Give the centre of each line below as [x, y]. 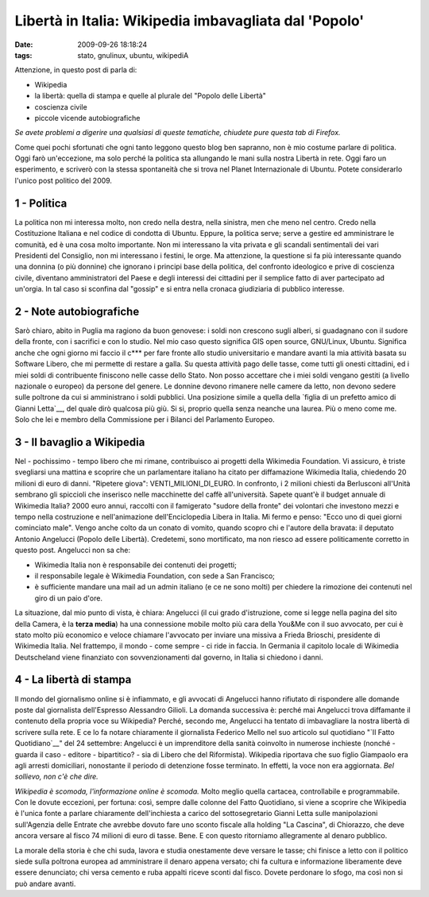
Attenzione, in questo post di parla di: [76, 70]
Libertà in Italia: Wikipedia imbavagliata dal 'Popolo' [189, 21]
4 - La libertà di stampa [73, 680]
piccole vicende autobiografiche [87, 118]
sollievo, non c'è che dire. [56, 777]
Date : [24, 44]
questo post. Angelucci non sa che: [73, 550]
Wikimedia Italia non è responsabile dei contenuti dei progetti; [136, 565]
